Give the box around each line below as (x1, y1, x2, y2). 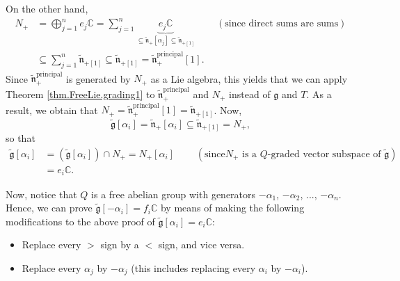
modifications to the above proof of (6, 214, 155, 228)
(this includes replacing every (131, 260, 256, 275)
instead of (229, 86, 271, 101)
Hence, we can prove (6, 200, 93, 215)
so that (6, 131, 35, 145)
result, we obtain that (6, 102, 98, 117)
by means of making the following (160, 200, 305, 215)
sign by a (100, 237, 139, 252)
